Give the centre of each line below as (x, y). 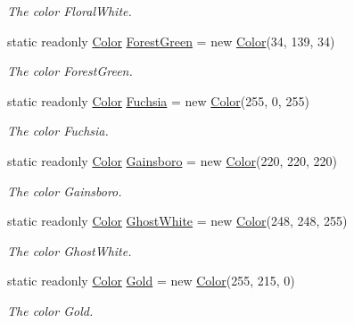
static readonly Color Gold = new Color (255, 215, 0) (151, 281)
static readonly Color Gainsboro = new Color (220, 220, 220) (172, 160)
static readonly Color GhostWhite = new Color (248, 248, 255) (177, 221)
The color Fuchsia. (58, 131)
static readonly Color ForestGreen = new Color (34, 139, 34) (171, 41)
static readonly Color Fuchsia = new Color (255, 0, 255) (158, 100)
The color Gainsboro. (65, 190)
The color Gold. (50, 310)
